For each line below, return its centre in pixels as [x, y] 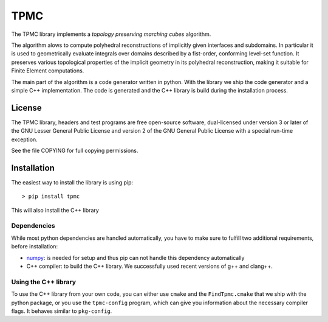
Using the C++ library [43, 282]
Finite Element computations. [48, 71]
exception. [24, 139]
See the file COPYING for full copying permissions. [75, 150]
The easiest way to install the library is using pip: [72, 182]
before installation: [34, 247]
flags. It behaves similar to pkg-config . [62, 311]
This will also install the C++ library [55, 210]
